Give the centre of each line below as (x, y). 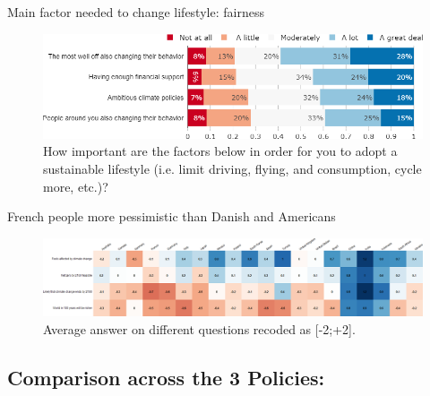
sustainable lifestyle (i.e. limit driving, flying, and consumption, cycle (232, 169)
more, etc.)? (76, 186)
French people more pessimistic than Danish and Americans (172, 216)
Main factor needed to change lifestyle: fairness (136, 12)
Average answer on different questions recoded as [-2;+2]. (199, 328)
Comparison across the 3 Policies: (166, 377)
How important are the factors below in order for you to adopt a (220, 151)
